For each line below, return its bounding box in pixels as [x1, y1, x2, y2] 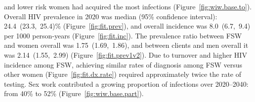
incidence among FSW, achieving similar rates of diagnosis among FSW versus [4, 59, 243, 69]
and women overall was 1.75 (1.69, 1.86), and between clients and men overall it [4, 40, 249, 50]
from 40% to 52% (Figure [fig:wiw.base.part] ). [4, 88, 144, 99]
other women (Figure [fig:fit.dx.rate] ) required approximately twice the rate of [4, 69, 242, 79]
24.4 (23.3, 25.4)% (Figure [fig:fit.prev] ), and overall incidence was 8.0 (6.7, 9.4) [4, 21, 251, 31]
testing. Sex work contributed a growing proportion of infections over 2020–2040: [4, 78, 249, 89]
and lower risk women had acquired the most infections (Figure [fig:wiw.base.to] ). [4, 1, 252, 11]
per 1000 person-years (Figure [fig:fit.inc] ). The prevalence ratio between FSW [4, 30, 242, 40]
